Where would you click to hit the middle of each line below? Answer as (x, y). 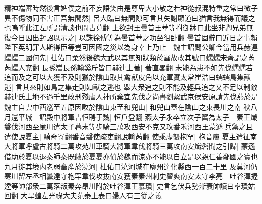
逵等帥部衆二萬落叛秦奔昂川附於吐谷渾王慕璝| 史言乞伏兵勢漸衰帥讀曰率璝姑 (130, 186)
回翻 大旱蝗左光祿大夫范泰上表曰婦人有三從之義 (83, 196)
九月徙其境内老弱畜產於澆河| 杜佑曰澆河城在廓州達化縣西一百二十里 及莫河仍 (131, 166)
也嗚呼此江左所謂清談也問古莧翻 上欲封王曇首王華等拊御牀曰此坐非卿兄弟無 (129, 28)
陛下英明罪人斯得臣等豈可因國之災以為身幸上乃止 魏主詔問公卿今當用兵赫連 (131, 47)
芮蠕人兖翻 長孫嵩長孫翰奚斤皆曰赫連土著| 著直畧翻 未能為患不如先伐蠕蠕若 (128, 67)
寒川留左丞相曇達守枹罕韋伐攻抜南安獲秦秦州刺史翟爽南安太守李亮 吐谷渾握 (131, 176)
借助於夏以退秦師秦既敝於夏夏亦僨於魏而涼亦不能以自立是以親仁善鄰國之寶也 (131, 156)
